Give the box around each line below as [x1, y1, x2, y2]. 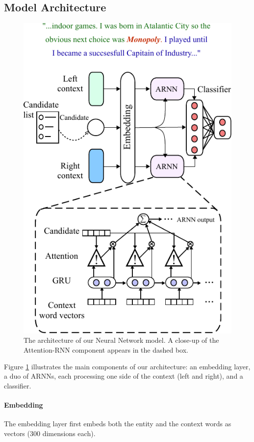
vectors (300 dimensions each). [4, 428, 96, 438]
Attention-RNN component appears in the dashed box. [24, 344, 189, 355]
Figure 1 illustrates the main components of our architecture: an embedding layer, [4, 361, 251, 371]
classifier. [4, 380, 31, 390]
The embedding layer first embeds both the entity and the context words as [4, 418, 231, 429]
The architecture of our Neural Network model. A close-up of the [24, 335, 219, 345]
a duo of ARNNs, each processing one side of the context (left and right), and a [4, 371, 243, 381]
